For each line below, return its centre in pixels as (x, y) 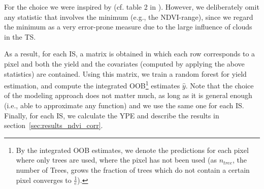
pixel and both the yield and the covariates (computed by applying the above (124, 63)
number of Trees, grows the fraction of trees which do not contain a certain (133, 169)
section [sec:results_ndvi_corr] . (54, 125)
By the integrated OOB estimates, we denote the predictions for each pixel (132, 150)
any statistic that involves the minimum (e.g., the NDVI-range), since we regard (129, 17)
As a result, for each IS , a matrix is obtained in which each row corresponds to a (130, 54)
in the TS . (20, 36)
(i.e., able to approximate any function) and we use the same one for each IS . (124, 105)
